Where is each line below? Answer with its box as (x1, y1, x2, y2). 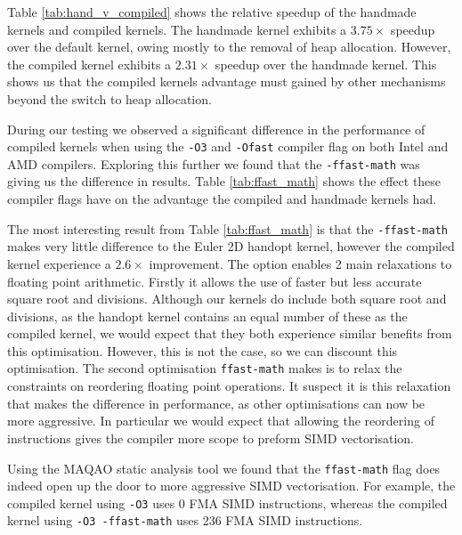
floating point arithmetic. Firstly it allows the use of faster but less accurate (7, 272, 422, 290)
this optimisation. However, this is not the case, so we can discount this (7, 341, 398, 360)
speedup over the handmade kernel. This (215, 54, 437, 73)
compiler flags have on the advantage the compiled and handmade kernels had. (7, 190, 437, 208)
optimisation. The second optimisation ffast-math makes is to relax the (7, 359, 402, 377)
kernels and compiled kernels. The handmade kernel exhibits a (7, 20, 347, 38)
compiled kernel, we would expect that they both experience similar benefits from (7, 324, 452, 343)
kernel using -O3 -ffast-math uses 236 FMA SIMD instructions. (7, 511, 363, 530)
